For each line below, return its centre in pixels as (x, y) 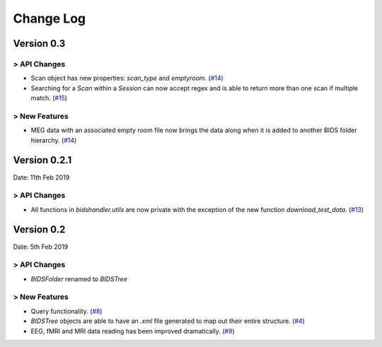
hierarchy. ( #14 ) (54, 140)
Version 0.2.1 (42, 160)
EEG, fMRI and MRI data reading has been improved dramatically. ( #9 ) (133, 331)
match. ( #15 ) (49, 98)
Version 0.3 (39, 43)
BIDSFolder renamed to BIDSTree (79, 278)
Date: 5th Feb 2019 (41, 247)
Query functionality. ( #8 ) (66, 311)
